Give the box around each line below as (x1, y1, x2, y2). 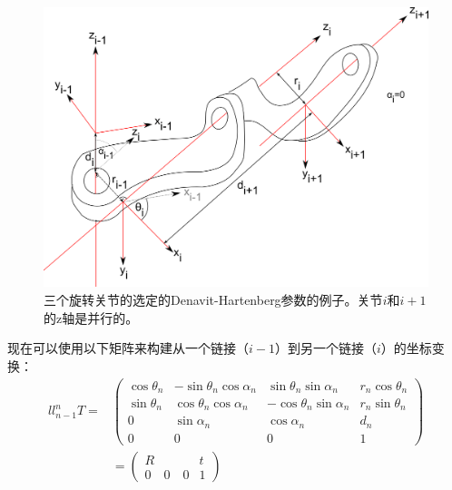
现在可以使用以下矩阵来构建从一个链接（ (7, 338, 249, 358)
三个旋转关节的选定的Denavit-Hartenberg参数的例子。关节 (44, 290, 383, 309)
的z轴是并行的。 (44, 308, 139, 327)
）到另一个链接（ (274, 338, 377, 358)
